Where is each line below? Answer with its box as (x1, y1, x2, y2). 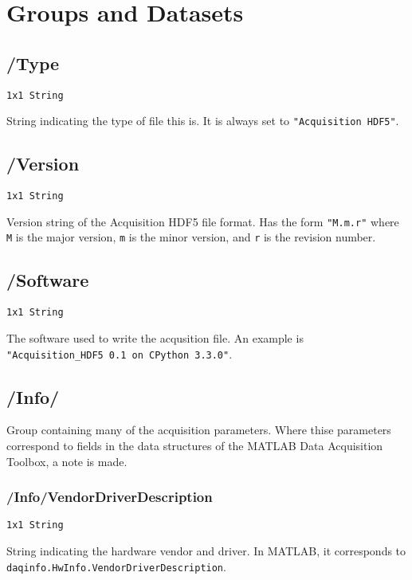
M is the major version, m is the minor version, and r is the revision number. (6, 229, 376, 245)
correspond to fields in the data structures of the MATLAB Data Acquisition (6, 437, 383, 453)
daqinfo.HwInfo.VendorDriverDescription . (6, 558, 226, 574)
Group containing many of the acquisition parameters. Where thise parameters (6, 421, 391, 438)
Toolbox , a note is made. (6, 453, 128, 469)
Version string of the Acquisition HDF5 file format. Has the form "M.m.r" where (6, 213, 399, 229)
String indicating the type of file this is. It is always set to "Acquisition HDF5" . (6, 112, 399, 129)
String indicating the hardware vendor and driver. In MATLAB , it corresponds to (6, 543, 406, 559)
